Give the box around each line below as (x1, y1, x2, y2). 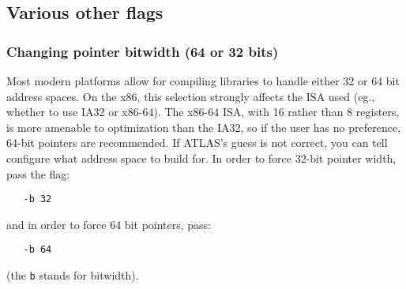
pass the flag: (6, 165, 70, 182)
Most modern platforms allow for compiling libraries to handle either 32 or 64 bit (6, 73, 400, 88)
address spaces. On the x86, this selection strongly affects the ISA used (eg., (6, 88, 375, 104)
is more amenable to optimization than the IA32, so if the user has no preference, (6, 118, 400, 135)
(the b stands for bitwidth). (6, 267, 139, 283)
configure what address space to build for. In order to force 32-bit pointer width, (6, 149, 397, 166)
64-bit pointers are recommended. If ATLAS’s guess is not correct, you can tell (6, 134, 388, 151)
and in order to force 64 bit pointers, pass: (6, 216, 212, 232)
